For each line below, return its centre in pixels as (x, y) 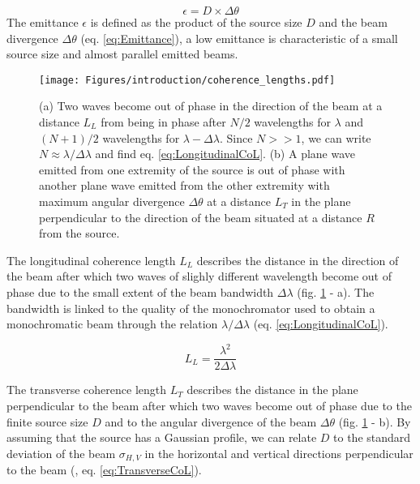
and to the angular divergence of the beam (211, 421)
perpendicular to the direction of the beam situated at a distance (201, 217)
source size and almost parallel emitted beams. (122, 54)
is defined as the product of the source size (196, 22)
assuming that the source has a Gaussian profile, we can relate (162, 437)
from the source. (79, 233)
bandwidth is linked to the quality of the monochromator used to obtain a (191, 308)
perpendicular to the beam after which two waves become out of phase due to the (209, 405)
